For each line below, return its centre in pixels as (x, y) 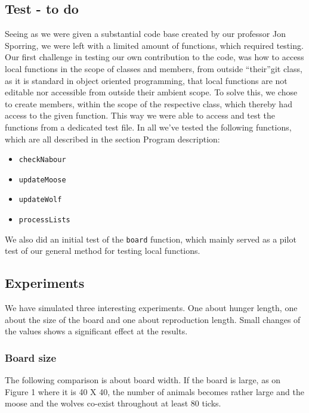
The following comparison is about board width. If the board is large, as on (143, 380)
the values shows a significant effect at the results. (96, 331)
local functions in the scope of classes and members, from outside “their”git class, (154, 68)
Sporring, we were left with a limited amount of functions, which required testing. (154, 45)
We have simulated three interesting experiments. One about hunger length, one (151, 308)
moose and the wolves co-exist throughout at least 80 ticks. (113, 403)
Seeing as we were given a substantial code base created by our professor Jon (145, 34)
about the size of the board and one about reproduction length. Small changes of (153, 319)
